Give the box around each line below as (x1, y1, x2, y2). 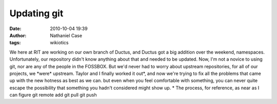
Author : (9, 32, 27, 38)
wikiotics (50, 40, 69, 46)
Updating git (9, 8, 64, 19)
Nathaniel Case (50, 32, 82, 38)
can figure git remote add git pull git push (9, 92, 97, 98)
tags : (9, 40, 21, 46)
